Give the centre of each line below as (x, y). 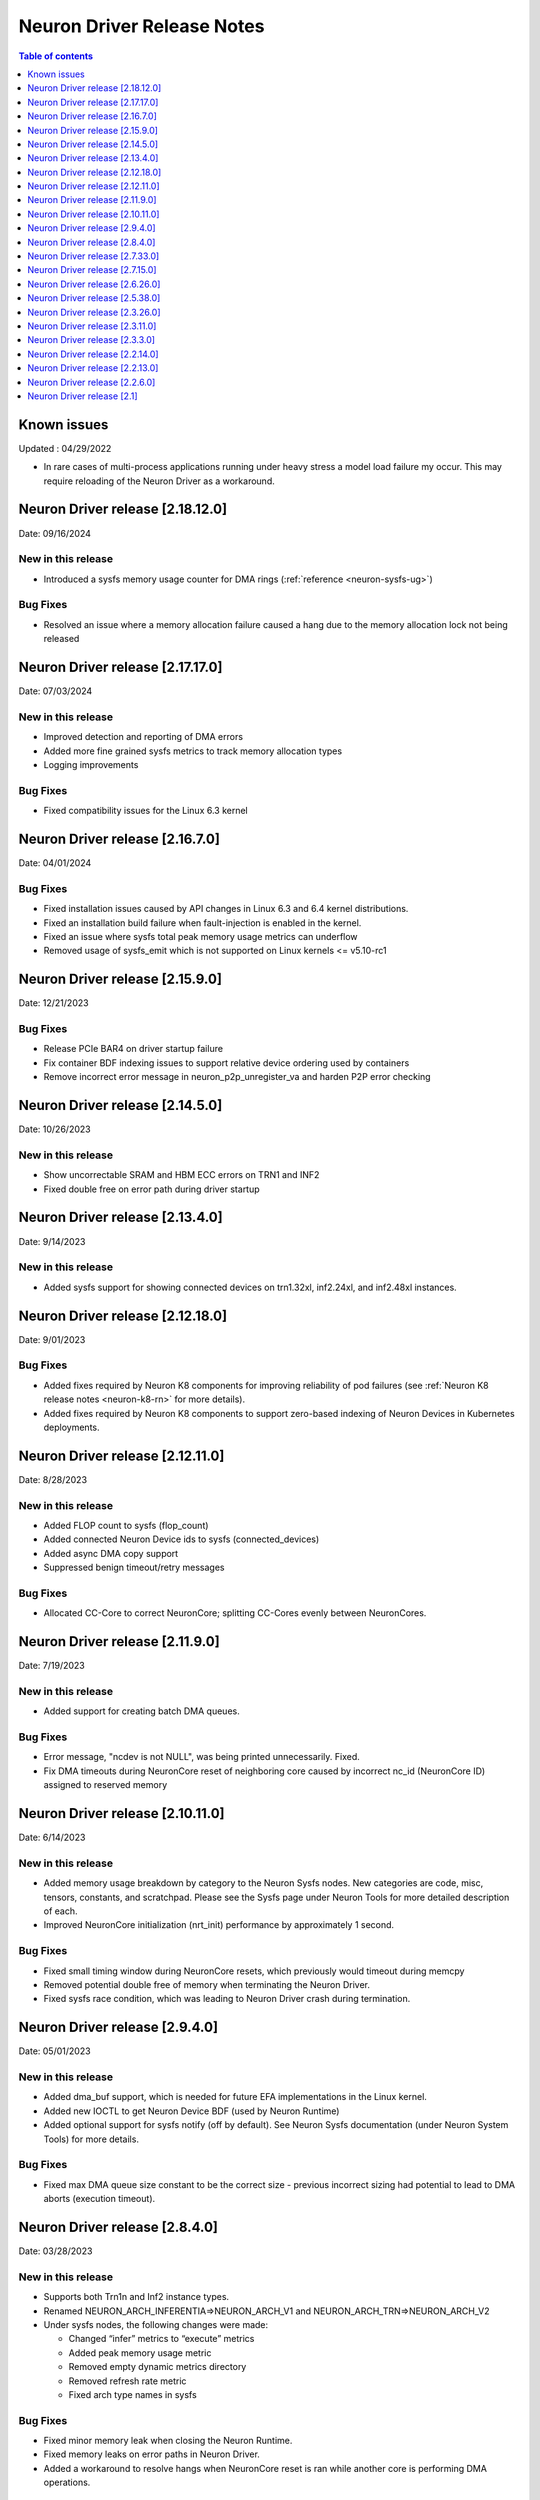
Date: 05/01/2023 (54, 2051)
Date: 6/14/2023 (52, 1837)
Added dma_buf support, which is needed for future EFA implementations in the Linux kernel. (235, 2097)
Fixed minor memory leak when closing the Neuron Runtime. (168, 2441)
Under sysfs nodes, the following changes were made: (156, 2324)
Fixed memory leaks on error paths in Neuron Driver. (151, 2454)
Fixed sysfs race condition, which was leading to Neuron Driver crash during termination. (227, 1999)
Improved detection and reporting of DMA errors (143, 737)
